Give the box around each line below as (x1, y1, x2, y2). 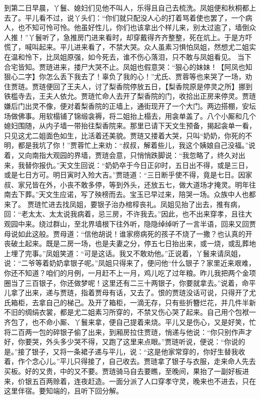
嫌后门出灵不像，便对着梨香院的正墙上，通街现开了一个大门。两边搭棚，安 (4, 100, 249, 111)
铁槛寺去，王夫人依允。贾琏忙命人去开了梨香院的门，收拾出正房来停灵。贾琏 (4, 91, 256, 101)
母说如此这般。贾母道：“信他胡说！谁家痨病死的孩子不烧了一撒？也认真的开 (4, 228, 252, 239)
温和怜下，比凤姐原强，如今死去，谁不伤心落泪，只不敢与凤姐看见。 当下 (10, 51, 251, 62)
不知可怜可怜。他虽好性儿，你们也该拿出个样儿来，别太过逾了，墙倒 (24, 22, 249, 33)
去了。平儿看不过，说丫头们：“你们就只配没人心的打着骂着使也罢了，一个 (4, 12, 245, 23)
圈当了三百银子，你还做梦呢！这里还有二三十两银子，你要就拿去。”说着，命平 (4, 277, 256, 288)
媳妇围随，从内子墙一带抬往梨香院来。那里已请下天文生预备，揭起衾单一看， (4, 120, 256, 131)
